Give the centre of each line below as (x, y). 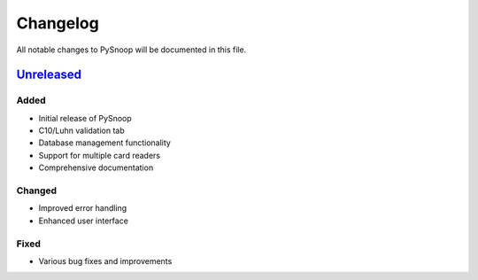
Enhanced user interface (83, 221)
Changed (37, 191)
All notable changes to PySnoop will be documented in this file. (131, 50)
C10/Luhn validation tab (82, 131)
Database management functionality (105, 143)
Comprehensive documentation (96, 167)
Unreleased (49, 75)
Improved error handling (83, 208)
